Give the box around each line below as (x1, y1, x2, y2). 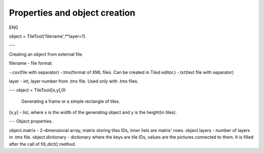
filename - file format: (9, 60, 53, 66)
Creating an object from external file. (9, 51, 83, 57)
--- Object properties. (9, 118, 53, 124)
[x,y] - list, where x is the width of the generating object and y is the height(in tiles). (9, 109, 177, 115)
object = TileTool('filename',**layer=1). (9, 33, 87, 39)
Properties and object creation (9, 7, 135, 18)
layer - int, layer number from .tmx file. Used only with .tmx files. (9, 78, 139, 84)
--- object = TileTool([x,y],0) (9, 87, 66, 93)
